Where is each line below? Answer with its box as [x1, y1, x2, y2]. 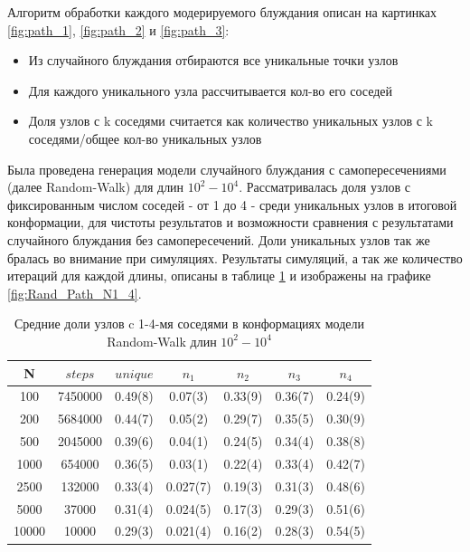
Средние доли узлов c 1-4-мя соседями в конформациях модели [14, 314, 364, 333]
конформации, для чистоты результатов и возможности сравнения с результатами [7, 213, 454, 232]
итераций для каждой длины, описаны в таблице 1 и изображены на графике [7, 266, 431, 285]
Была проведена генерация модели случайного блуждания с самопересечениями [7, 159, 446, 178]
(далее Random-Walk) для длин [7, 177, 184, 196]
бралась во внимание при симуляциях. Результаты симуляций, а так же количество [7, 248, 463, 267]
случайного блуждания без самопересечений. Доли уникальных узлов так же [7, 230, 430, 249]
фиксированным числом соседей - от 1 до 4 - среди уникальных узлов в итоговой [7, 195, 457, 214]
